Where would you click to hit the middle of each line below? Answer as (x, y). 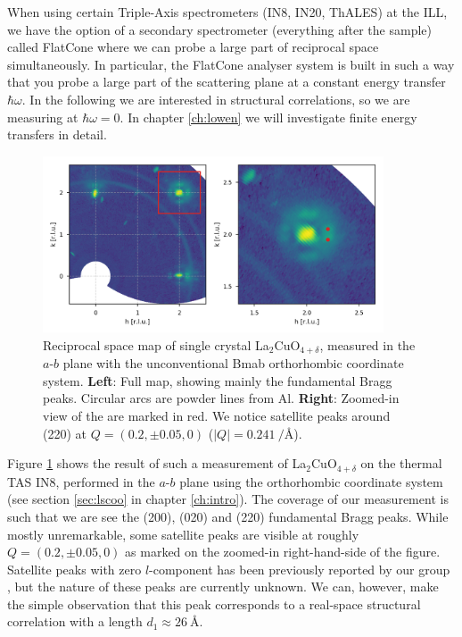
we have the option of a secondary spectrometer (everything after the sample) (219, 29)
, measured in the (367, 344)
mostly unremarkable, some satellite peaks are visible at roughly (183, 534)
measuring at (43, 117)
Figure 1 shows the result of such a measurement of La (157, 463)
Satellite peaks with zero (74, 569)
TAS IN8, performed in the (81, 481)
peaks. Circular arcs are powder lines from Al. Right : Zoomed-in (221, 398)
